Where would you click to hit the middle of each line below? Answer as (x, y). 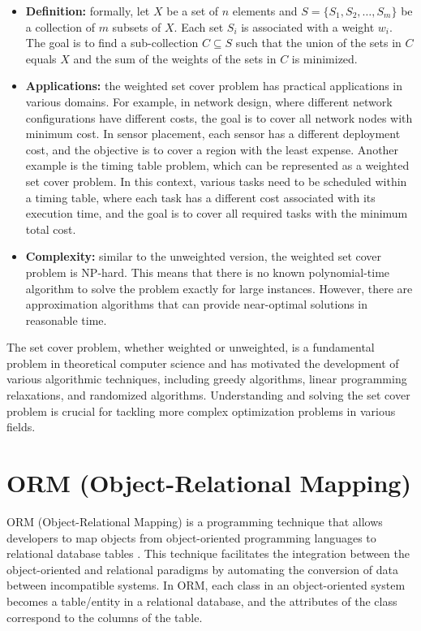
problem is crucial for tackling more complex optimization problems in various (201, 411)
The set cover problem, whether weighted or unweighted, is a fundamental (191, 347)
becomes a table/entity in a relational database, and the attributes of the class (202, 601)
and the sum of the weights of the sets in (175, 58)
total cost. (51, 229)
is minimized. (324, 58)
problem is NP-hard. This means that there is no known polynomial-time (208, 272)
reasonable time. (66, 320)
